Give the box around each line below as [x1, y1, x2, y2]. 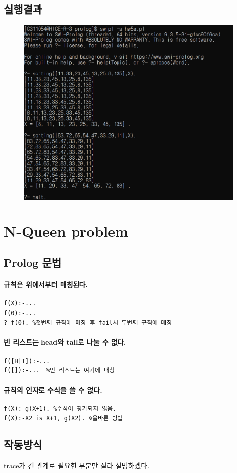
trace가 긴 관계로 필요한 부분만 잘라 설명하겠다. [4, 460, 150, 471]
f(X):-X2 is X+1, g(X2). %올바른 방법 [4, 415, 123, 422]
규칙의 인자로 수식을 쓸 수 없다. [4, 384, 102, 395]
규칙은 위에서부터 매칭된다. [4, 279, 88, 289]
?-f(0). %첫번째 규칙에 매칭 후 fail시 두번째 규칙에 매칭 [4, 319, 172, 327]
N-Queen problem [4, 221, 128, 241]
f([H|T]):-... [4, 357, 50, 364]
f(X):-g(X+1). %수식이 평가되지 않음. [4, 405, 117, 412]
